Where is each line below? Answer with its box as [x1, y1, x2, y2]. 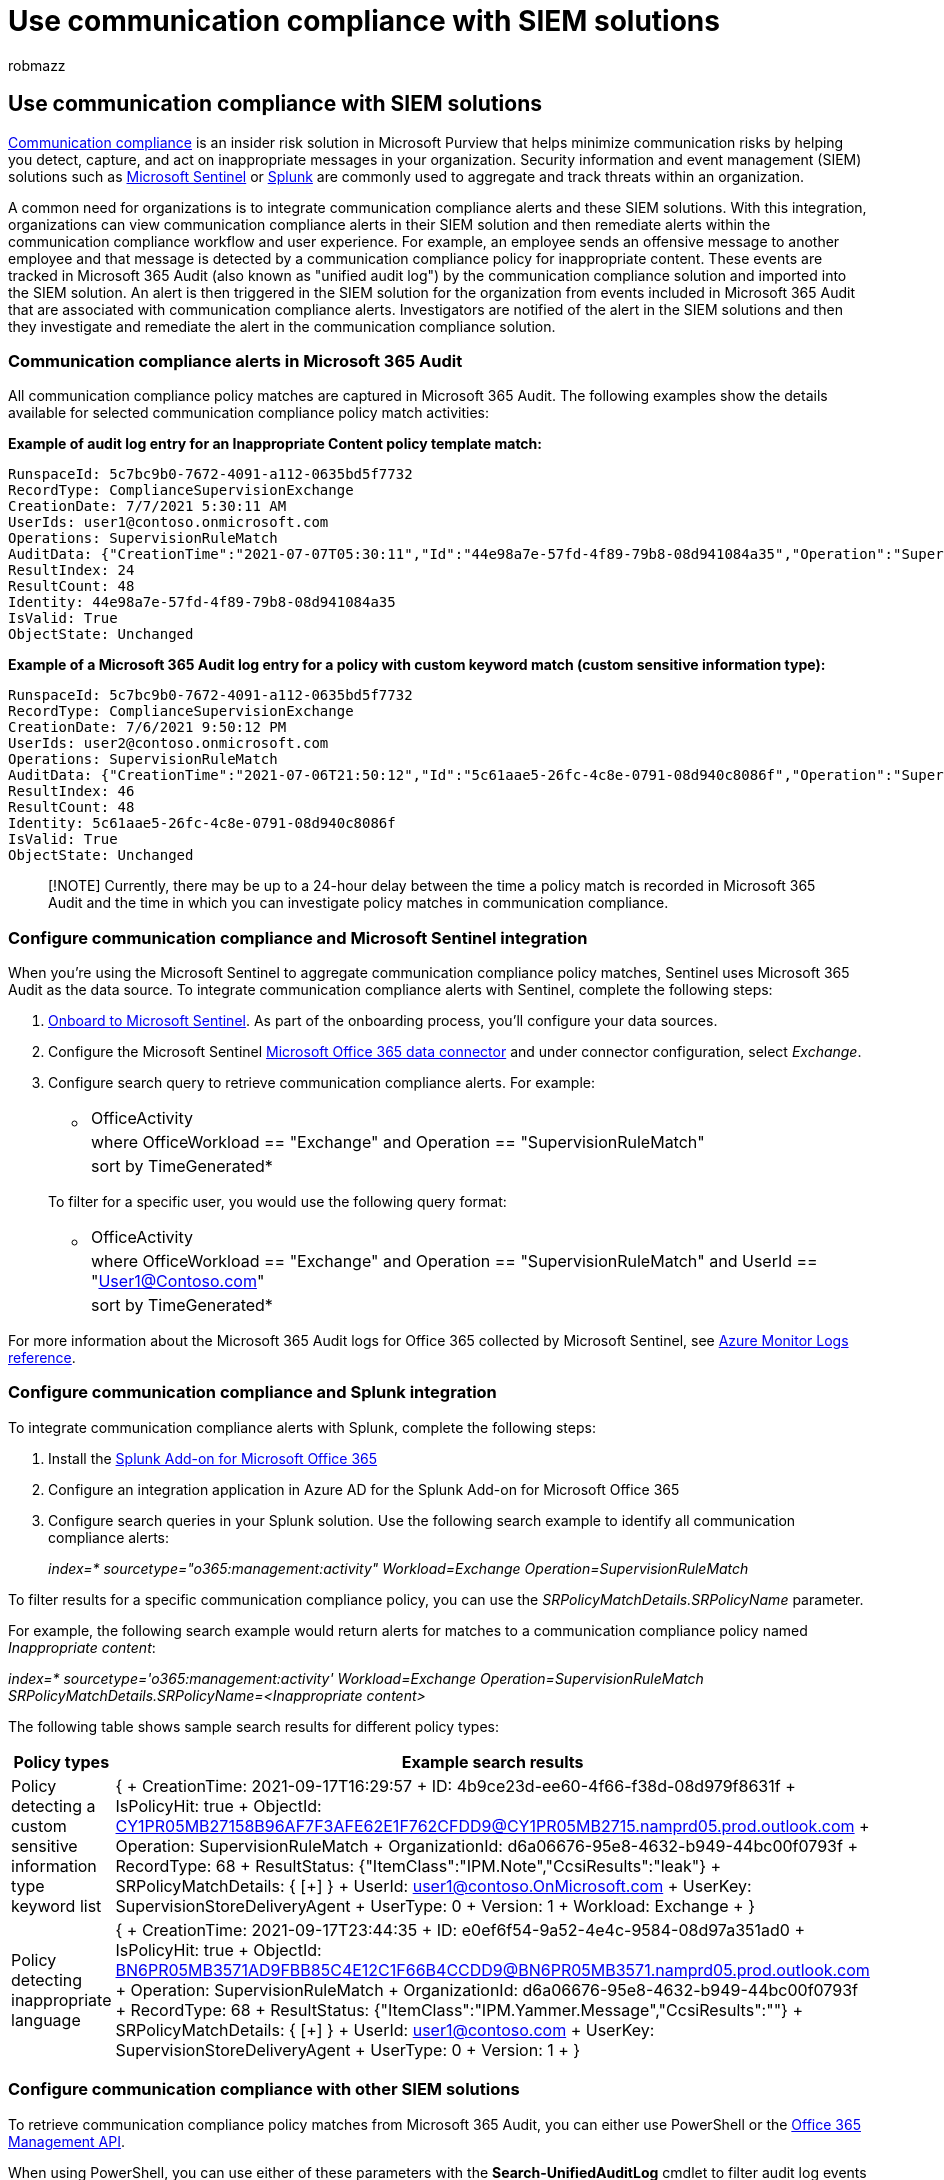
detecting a [11, 1795, 96, 1816]
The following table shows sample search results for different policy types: [8, 1717, 499, 1735]
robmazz [8, 56, 66, 74]
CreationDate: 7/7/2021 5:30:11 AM [8, 498, 287, 515]
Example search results [401, 1751, 584, 1772]
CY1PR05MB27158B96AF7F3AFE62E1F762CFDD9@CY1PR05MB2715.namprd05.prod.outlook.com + [115, 1815, 870, 1836]
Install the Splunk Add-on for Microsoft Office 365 [48, 1449, 378, 1467]
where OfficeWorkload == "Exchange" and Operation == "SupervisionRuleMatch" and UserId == [91, 1251, 818, 1272]
